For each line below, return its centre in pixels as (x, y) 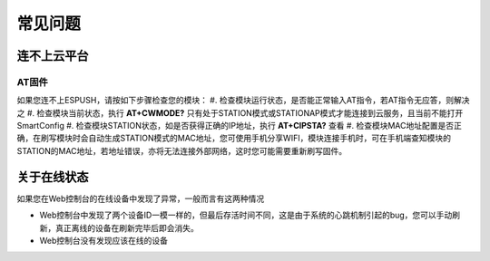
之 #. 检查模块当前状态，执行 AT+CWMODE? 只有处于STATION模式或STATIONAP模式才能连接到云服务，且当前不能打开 (240, 112)
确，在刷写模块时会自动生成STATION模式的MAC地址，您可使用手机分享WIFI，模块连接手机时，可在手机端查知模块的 (234, 138)
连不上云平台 (53, 56)
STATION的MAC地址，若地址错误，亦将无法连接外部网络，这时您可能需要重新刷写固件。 (182, 150)
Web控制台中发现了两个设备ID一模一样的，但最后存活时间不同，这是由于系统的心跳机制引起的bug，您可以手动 (246, 215)
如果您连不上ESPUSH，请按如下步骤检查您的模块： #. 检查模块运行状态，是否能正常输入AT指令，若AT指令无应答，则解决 (243, 101)
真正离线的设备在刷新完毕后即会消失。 (127, 227)
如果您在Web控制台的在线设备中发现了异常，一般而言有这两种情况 (141, 198)
